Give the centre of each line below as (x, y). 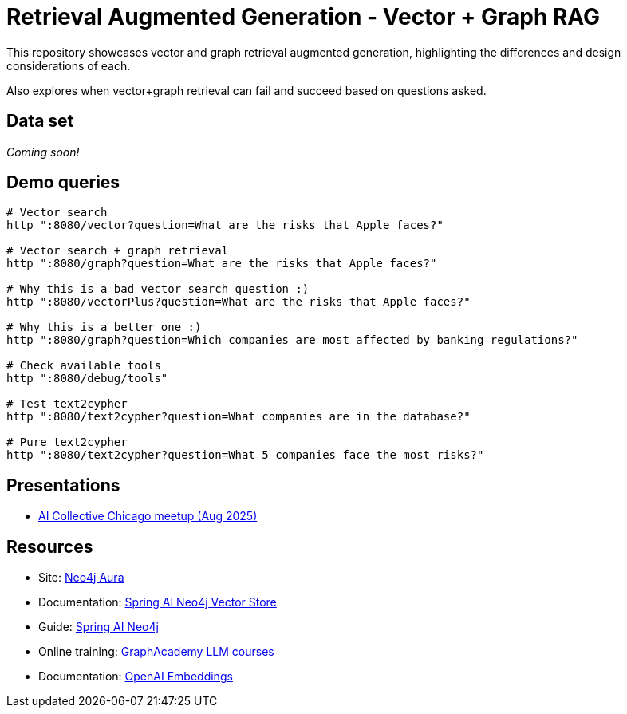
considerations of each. (69, 65)
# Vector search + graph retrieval (118, 251)
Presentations (63, 485)
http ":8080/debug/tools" (87, 379)
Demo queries (63, 183)
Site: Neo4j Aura (81, 578)
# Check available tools (84, 366)
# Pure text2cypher (67, 442)
